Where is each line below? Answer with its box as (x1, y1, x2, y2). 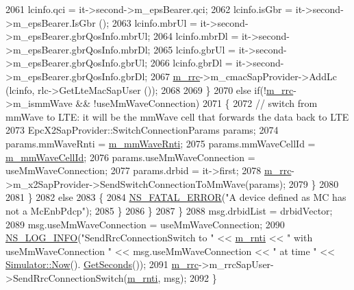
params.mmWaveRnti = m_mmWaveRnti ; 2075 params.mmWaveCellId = (5, 136, 316, 150)
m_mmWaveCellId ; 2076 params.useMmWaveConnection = (5, 149, 255, 164)
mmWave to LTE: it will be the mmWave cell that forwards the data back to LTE (5, 109, 349, 123)
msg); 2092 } (163, 270, 217, 285)
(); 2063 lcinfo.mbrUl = (99, 15, 197, 29)
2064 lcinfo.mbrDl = (153, 29, 239, 43)
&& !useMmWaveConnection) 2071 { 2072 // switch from (75, 96, 318, 110)
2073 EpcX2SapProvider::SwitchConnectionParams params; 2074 (5, 123, 279, 137)
